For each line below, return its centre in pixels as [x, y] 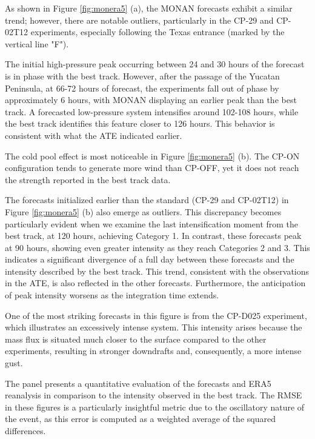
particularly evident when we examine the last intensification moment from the [152, 223]
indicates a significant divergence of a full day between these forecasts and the [150, 259]
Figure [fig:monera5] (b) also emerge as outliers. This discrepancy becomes [143, 211]
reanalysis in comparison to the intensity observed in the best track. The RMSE [154, 395]
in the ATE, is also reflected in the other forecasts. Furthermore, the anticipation [155, 283]
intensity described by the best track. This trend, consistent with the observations [157, 271]
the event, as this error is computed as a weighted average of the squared [140, 419]
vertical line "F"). [37, 43]
